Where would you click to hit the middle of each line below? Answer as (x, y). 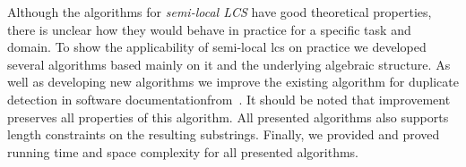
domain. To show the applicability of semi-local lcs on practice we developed (217, 47)
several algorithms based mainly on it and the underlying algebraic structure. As (229, 64)
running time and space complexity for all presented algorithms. (183, 151)
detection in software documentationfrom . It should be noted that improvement (229, 99)
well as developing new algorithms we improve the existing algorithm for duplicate (233, 82)
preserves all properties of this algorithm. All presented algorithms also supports (228, 117)
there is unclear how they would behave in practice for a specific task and (209, 29)
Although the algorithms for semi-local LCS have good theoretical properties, (220, 12)
